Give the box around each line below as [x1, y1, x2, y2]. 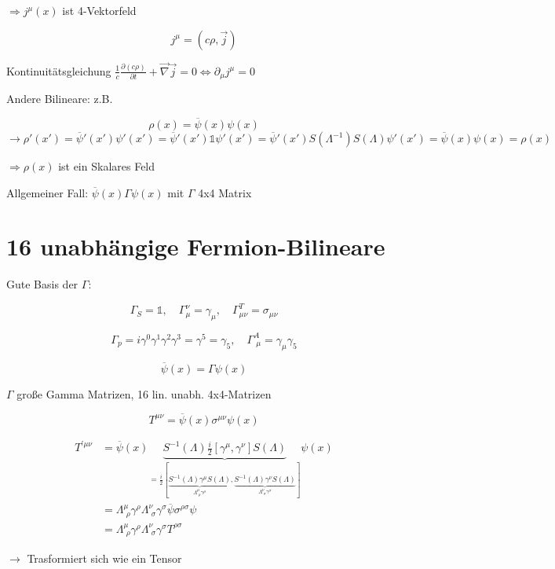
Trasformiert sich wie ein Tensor [27, 550, 182, 567]
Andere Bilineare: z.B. [6, 90, 113, 107]
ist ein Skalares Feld [58, 158, 155, 174]
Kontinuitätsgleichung [6, 62, 111, 79]
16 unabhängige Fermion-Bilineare [6, 230, 385, 262]
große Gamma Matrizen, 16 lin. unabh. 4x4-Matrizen [16, 385, 272, 402]
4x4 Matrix [198, 184, 252, 200]
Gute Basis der [6, 276, 79, 292]
